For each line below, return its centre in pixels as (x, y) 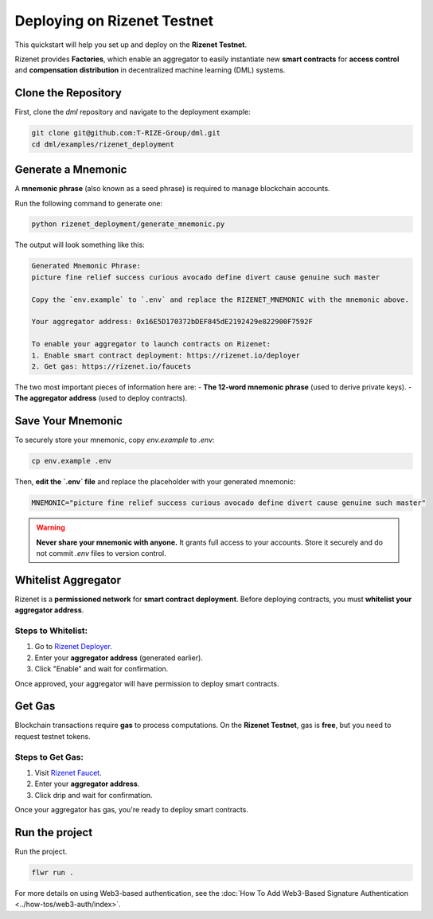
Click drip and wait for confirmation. (94, 795)
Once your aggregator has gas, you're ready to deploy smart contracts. (131, 810)
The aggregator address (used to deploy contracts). (101, 398)
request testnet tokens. (53, 736)
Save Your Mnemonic (69, 421)
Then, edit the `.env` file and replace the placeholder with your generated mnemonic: (155, 482)
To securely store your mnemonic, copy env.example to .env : (115, 440)
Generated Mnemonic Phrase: (86, 266)
